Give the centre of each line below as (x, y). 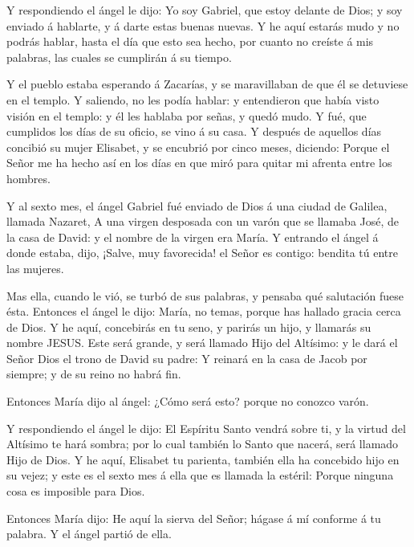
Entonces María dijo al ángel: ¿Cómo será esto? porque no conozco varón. (188, 401)
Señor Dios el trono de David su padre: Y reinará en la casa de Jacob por (187, 358)
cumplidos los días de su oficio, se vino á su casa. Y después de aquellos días (194, 131)
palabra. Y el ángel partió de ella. (89, 534)
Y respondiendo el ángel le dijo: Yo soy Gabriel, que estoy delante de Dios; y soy (205, 10)
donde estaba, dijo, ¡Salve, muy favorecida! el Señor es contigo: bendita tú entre (202, 253)
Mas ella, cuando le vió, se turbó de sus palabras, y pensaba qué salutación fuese (205, 295)
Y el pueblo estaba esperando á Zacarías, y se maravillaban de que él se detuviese (207, 84)
